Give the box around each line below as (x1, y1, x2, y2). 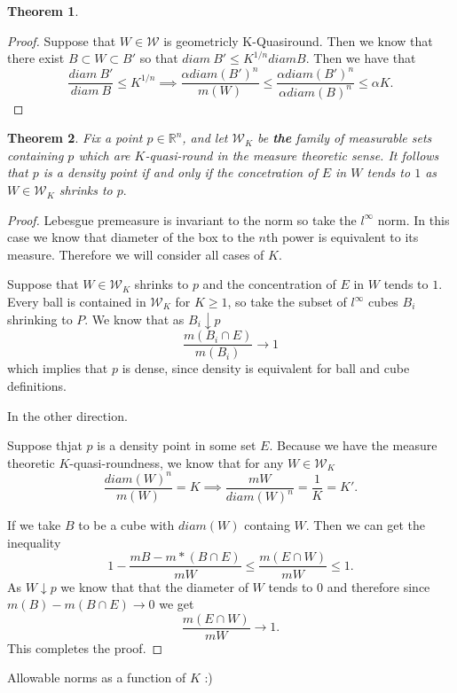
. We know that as (84, 309, 185, 328)
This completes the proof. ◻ (7, 638, 163, 657)
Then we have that (313, 49, 416, 67)
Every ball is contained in (7, 292, 146, 311)
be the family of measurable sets (257, 128, 432, 147)
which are (78, 145, 130, 164)
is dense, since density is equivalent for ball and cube (122, 359, 410, 378)
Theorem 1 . (7, 2, 79, 19)
